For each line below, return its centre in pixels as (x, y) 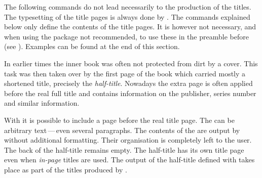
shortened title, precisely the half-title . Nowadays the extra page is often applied (128, 83)
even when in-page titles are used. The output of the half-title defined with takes (129, 160)
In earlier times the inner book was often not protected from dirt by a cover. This (131, 63)
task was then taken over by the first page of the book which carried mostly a (125, 73)
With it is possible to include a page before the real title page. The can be (119, 120)
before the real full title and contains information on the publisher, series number (130, 93)
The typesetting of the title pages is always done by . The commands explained (127, 16)
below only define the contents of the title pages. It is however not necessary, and (130, 27)
